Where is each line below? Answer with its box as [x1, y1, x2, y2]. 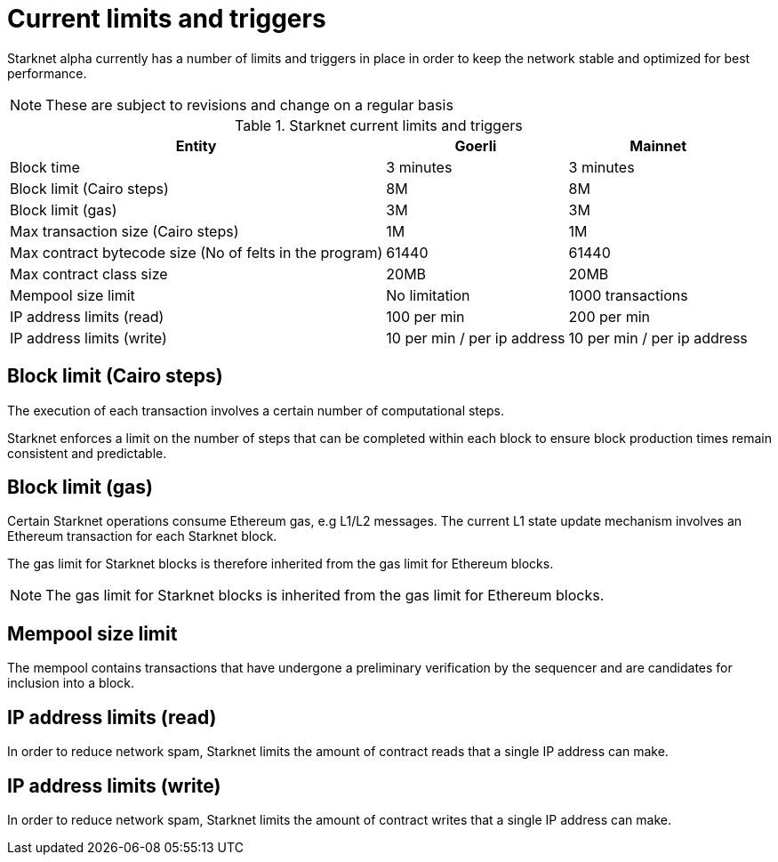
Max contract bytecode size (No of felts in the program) [10, 243, 383, 262]
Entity [175, 136, 217, 155]
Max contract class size [10, 264, 168, 283]
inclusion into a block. [7, 675, 135, 691]
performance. [7, 65, 87, 81]
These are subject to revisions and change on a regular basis [45, 95, 453, 114]
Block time [10, 157, 80, 176]
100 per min [386, 307, 465, 326]
